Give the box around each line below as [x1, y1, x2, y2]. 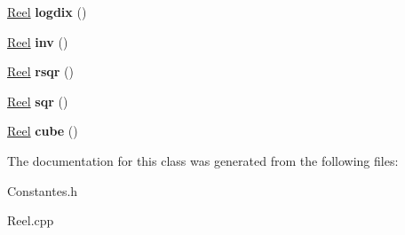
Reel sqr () [7, 91, 68, 110]
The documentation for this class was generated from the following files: [7, 151, 399, 169]
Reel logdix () [7, 3, 87, 20]
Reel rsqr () [7, 62, 75, 81]
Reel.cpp [7, 211, 54, 230]
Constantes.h [7, 181, 78, 200]
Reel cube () [7, 121, 78, 140]
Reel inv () [7, 32, 68, 51]
